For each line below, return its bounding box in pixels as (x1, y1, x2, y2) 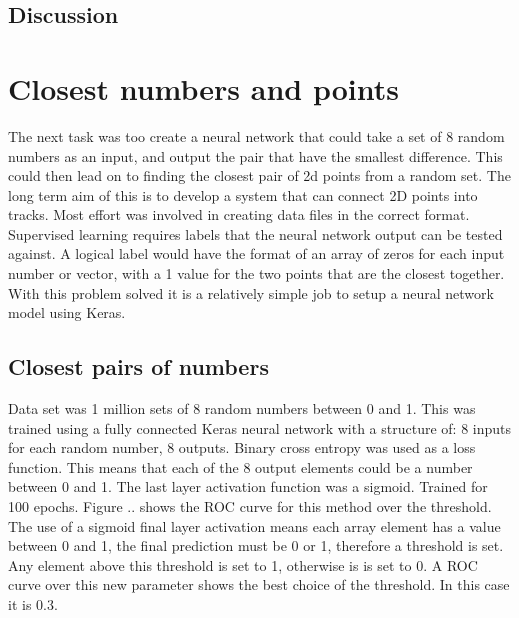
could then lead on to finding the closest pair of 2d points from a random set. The (8, 165, 511, 186)
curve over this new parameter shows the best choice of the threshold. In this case (8, 574, 510, 595)
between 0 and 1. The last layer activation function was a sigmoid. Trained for (8, 476, 488, 497)
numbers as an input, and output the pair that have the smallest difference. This (8, 145, 503, 166)
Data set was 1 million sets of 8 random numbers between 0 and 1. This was (8, 398, 476, 419)
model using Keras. (8, 302, 126, 323)
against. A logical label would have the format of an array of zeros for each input (8, 243, 505, 264)
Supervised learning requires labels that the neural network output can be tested (8, 223, 503, 244)
